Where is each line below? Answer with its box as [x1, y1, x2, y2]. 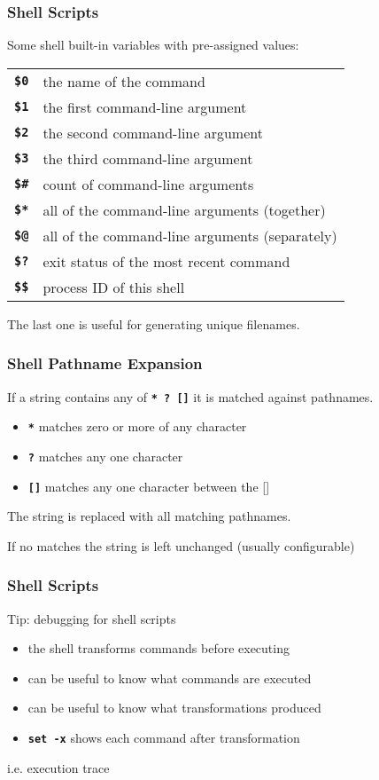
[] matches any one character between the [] [27, 477, 270, 495]
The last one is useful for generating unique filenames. [7, 314, 300, 333]
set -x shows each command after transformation [27, 729, 300, 747]
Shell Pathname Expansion [7, 352, 203, 374]
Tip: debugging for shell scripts [7, 609, 176, 627]
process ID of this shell [43, 276, 185, 297]
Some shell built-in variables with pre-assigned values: [7, 35, 299, 54]
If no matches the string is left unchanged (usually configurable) [7, 536, 355, 555]
